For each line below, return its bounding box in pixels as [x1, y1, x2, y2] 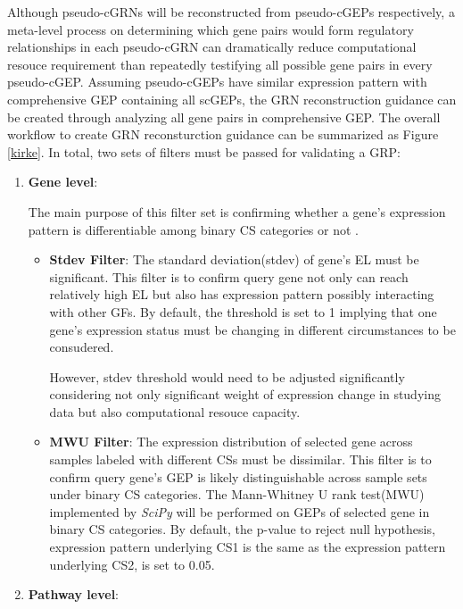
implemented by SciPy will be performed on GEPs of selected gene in [49, 502, 430, 521]
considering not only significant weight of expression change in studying [49, 385, 441, 404]
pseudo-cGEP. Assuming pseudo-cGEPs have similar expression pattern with [7, 72, 427, 91]
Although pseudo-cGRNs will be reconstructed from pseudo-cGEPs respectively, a [7, 3, 455, 21]
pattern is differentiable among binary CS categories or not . [28, 220, 359, 238]
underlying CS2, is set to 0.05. [49, 555, 215, 573]
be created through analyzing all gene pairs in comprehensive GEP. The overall [7, 107, 441, 126]
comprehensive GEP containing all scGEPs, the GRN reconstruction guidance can [7, 89, 457, 108]
